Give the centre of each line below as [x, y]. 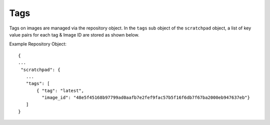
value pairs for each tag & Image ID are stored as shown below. [74, 34]
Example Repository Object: [38, 44]
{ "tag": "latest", [60, 90]
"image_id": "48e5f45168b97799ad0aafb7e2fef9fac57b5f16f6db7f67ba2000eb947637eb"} [146, 98]
